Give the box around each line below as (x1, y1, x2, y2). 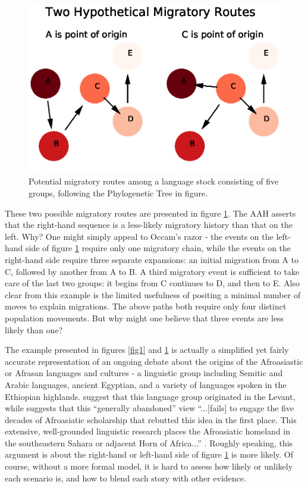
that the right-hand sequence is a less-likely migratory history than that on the (5, 218, 293, 231)
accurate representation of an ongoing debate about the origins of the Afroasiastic (5, 355, 303, 367)
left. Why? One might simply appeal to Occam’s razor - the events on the (5, 230, 274, 242)
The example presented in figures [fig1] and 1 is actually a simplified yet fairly (5, 343, 289, 356)
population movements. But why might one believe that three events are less (5, 311, 284, 324)
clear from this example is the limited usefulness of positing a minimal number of (5, 288, 301, 301)
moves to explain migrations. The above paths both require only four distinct (5, 300, 287, 312)
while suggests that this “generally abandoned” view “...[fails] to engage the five (5, 402, 294, 414)
